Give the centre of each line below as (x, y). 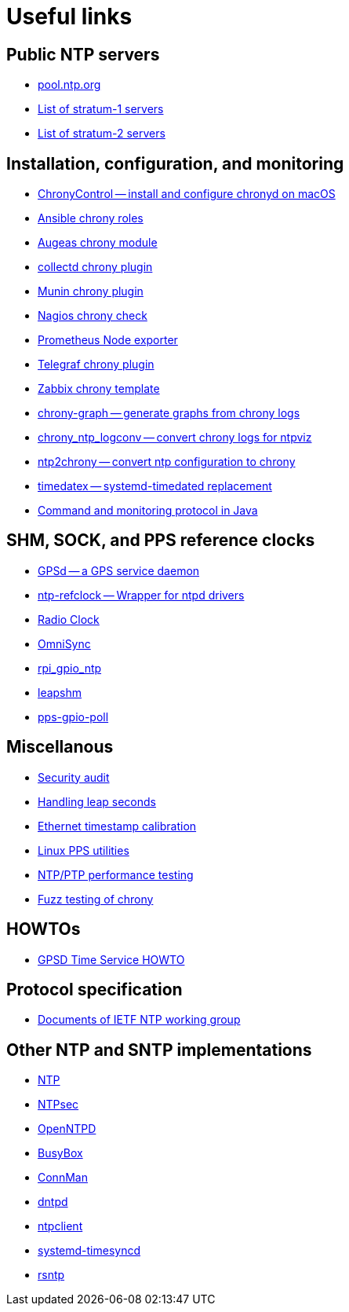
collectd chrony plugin (95, 267)
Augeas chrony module (98, 243)
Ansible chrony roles (91, 218)
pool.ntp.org (69, 85)
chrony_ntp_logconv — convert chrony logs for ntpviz (175, 438)
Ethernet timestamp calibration (117, 826)
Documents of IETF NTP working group (139, 1020)
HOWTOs (44, 929)
